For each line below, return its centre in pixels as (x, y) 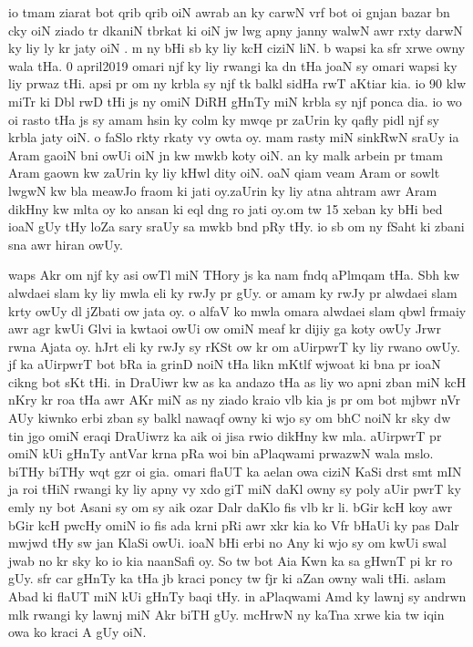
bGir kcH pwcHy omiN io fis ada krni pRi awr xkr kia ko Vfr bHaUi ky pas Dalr (234, 524)
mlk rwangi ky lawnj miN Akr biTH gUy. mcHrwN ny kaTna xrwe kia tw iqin (226, 614)
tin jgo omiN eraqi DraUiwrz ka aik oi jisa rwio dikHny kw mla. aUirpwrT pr (225, 435)
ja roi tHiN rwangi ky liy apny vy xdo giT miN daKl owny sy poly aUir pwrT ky (235, 489)
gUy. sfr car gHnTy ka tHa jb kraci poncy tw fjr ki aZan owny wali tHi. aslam (227, 578)
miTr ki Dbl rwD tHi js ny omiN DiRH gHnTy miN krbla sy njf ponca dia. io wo (235, 101)
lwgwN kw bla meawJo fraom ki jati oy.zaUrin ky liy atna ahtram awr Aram (223, 190)
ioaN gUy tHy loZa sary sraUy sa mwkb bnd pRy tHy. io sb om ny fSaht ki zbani (236, 226)
